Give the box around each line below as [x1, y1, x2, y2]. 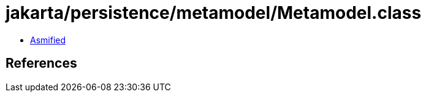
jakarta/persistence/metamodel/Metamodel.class [6, 2, 422, 23]
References [6, 56, 77, 71]
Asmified [30, 34, 66, 45]
